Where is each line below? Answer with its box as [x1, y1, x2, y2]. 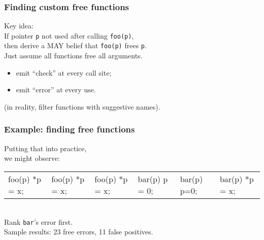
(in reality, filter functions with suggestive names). [4, 101, 160, 112]
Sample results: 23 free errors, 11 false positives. [4, 226, 153, 237]
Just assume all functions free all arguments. [4, 50, 143, 61]
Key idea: [4, 20, 34, 31]
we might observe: [4, 153, 60, 163]
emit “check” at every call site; [16, 67, 112, 78]
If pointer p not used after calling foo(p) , [4, 30, 134, 41]
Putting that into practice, [4, 143, 87, 153]
